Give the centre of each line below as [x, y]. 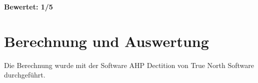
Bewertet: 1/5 [28, 6]
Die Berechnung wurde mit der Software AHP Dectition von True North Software [129, 65]
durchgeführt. [25, 75]
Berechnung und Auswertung [106, 41]
